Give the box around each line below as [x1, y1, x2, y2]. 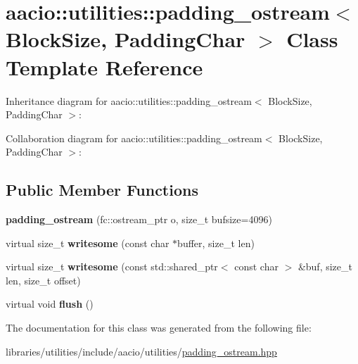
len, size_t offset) [6, 272, 81, 287]
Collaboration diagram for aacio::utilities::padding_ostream [6, 130, 262, 145]
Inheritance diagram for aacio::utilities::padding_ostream [6, 93, 252, 108]
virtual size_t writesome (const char [6, 235, 170, 250]
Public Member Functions [6, 179, 198, 201]
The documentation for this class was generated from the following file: [6, 320, 312, 335]
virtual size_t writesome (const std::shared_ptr [6, 259, 218, 274]
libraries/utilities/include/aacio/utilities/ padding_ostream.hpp [6, 344, 277, 358]
